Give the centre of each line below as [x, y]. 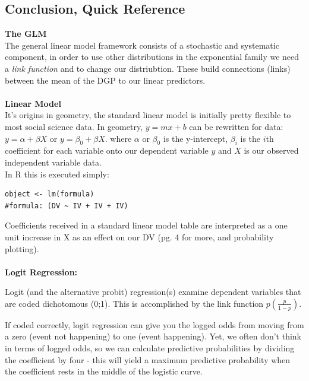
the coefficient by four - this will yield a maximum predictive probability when [148, 359]
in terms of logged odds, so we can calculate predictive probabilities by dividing [150, 348]
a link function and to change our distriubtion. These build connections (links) [148, 68]
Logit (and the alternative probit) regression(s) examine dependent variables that [153, 292]
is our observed [271, 150]
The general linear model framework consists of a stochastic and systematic [142, 45]
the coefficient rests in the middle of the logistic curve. [104, 371]
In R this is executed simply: [57, 174]
